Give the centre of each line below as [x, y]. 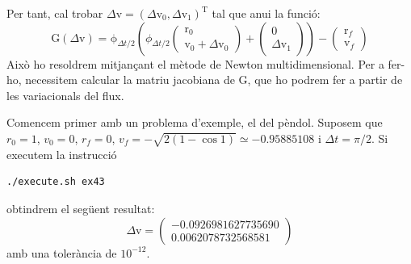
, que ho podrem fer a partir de [325, 80]
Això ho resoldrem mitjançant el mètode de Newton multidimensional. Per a [195, 63]
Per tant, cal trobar [55, 13]
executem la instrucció [62, 154]
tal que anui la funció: [266, 13]
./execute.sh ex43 [56, 182]
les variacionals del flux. [65, 95]
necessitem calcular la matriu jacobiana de [130, 80]
